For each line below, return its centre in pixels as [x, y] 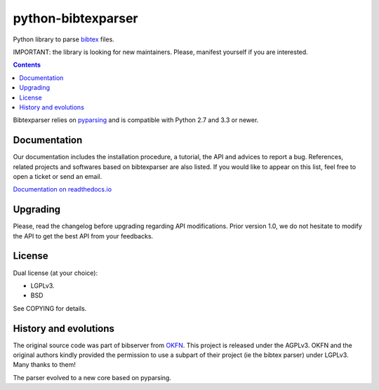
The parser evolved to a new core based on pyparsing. [92, 377]
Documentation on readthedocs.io [62, 189]
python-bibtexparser [75, 18]
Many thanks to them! [45, 365]
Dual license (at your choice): [55, 273]
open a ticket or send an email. [58, 176]
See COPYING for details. [50, 308]
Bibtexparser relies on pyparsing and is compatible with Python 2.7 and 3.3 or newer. [136, 120]
